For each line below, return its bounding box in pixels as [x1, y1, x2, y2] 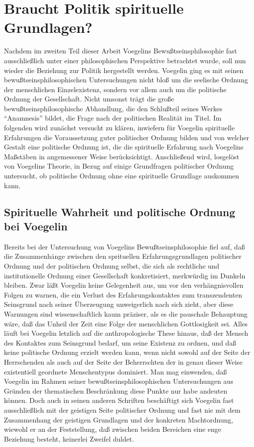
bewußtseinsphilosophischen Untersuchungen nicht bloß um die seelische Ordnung [4, 74, 248, 85]
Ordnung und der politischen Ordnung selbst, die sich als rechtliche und [4, 261, 220, 271]
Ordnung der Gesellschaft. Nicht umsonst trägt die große [4, 94, 174, 104]
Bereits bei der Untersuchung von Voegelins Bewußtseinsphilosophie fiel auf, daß [4, 241, 245, 251]
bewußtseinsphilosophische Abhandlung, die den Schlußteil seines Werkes [4, 103, 223, 113]
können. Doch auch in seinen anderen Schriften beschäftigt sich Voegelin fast [4, 395, 234, 405]
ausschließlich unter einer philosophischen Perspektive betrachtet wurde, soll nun [4, 55, 246, 65]
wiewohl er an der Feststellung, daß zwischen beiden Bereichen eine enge [4, 424, 221, 434]
